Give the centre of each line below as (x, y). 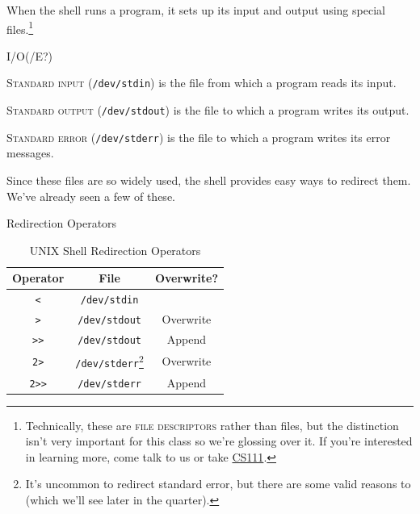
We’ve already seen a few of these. (91, 196)
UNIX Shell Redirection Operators (115, 250)
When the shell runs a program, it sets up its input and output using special (196, 10)
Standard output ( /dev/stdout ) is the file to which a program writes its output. (208, 110)
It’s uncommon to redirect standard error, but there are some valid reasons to (218, 484)
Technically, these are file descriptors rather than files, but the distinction (212, 425)
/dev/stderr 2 (109, 360)
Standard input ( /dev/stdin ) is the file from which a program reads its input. (202, 83)
